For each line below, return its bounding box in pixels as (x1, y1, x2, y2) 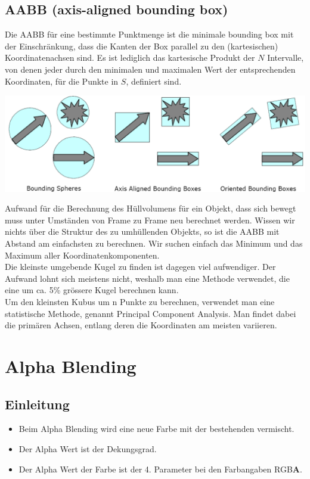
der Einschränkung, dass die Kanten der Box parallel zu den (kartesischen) (5, 39, 278, 52)
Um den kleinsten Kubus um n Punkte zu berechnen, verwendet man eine (5, 295, 275, 307)
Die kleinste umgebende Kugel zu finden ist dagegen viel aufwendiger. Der (5, 260, 276, 273)
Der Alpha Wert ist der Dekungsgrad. (18, 442, 157, 455)
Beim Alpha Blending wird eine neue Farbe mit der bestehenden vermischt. (18, 422, 294, 435)
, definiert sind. (126, 74, 182, 87)
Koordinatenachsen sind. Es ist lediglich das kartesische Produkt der (5, 51, 255, 64)
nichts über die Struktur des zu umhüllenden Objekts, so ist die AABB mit (5, 225, 280, 238)
